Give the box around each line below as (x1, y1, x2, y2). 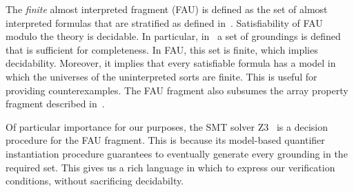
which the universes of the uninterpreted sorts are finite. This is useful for (6, 69, 317, 83)
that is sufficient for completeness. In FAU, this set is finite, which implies (6, 42, 318, 56)
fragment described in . (6, 96, 105, 111)
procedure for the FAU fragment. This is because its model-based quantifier (6, 133, 325, 147)
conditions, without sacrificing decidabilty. (6, 173, 184, 188)
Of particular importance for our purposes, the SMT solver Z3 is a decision (6, 119, 328, 134)
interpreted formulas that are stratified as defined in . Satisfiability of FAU (6, 15, 323, 30)
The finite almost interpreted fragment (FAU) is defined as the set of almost (6, 2, 328, 16)
